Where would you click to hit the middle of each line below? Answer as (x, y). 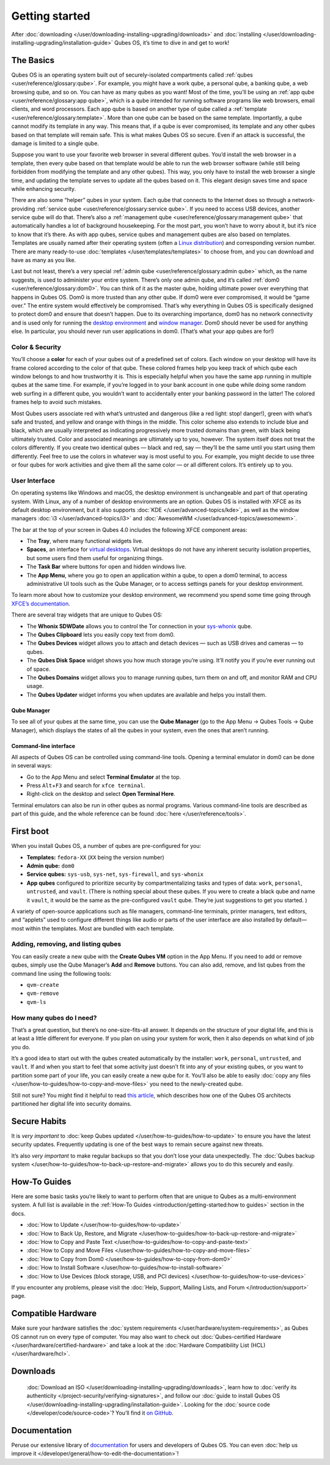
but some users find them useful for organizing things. (95, 558)
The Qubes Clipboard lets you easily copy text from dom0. (101, 635)
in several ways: (31, 766)
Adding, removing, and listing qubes (66, 944)
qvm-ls (36, 1002)
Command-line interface (43, 746)
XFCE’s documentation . (41, 604)
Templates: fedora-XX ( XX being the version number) (95, 857)
